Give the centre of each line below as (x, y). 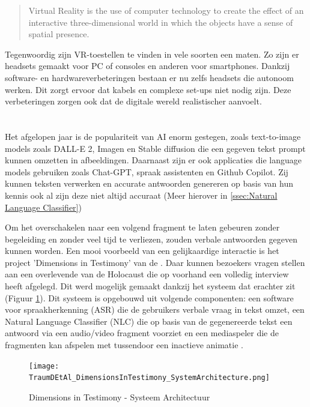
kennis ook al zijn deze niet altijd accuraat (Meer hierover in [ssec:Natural (141, 195)
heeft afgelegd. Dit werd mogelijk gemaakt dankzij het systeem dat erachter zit (150, 286)
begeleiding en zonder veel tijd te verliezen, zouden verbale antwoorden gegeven (151, 239)
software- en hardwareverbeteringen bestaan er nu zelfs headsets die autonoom (149, 77)
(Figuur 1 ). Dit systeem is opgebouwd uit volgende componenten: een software (149, 297)
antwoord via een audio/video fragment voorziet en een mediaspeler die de (142, 333)
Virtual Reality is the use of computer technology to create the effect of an (166, 10)
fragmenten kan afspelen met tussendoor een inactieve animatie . (124, 345)
